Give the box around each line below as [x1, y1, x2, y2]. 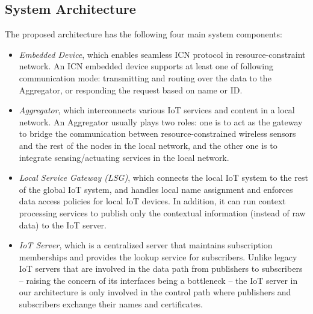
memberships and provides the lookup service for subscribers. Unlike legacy [19, 250, 297, 263]
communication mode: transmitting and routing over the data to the [19, 71, 271, 84]
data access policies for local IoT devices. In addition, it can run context [19, 195, 286, 207]
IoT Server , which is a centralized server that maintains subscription [19, 239, 273, 251]
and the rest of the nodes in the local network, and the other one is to [19, 139, 277, 151]
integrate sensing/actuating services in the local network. [19, 151, 229, 163]
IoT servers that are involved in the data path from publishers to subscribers [19, 262, 303, 275]
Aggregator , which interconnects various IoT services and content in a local [19, 104, 295, 116]
